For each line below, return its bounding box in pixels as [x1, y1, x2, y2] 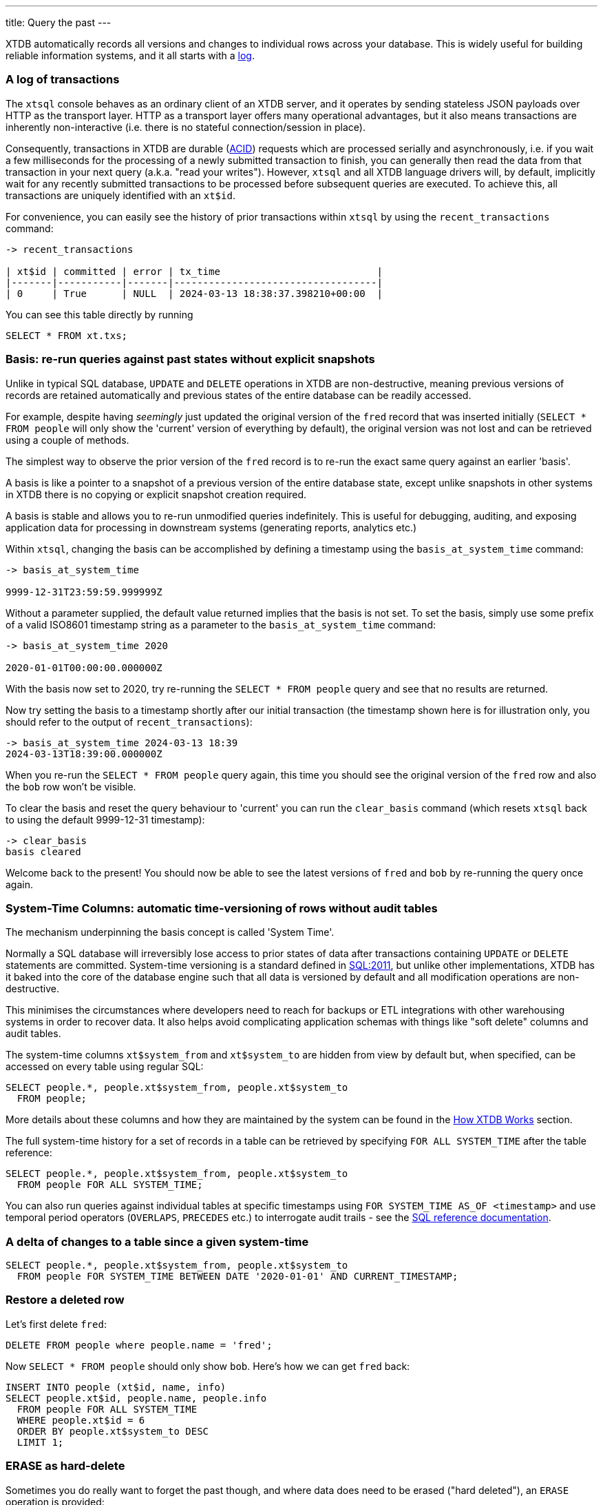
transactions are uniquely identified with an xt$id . [6, 189, 235, 201]
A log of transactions [6, 72, 120, 87]
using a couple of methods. [6, 433, 129, 446]
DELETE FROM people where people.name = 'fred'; [6, 1339, 273, 1351]
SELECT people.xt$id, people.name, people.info [6, 1392, 267, 1404]
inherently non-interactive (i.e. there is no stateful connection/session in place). [6, 121, 366, 133]
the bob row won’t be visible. [6, 780, 136, 792]
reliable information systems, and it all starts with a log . [6, 50, 255, 61]
